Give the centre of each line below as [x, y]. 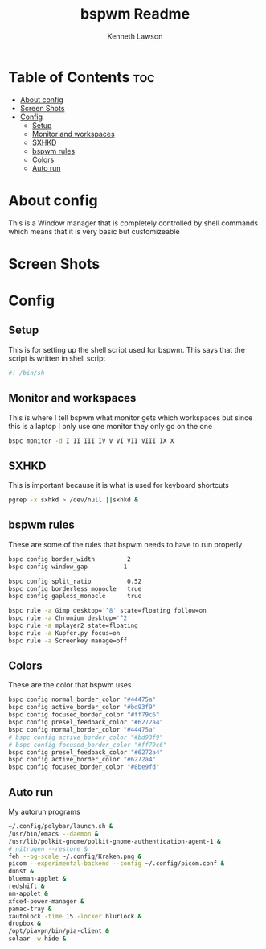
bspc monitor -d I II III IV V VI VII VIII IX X [91, 441]
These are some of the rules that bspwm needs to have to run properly [125, 544]
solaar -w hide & [37, 939]
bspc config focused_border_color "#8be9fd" [84, 767]
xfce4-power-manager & [46, 901]
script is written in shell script [57, 358]
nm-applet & [28, 893]
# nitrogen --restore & [48, 849]
